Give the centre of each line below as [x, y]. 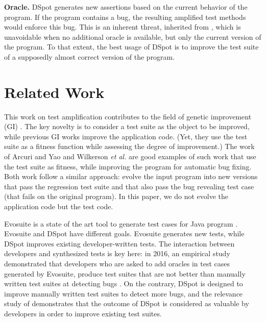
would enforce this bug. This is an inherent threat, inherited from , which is [123, 27]
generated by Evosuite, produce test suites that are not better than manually [125, 273]
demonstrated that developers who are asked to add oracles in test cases [117, 263]
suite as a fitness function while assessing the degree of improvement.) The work [129, 146]
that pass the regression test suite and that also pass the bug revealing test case [129, 186]
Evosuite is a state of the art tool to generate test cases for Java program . [121, 223]
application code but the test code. [59, 206]
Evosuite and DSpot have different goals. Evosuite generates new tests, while [124, 233]
